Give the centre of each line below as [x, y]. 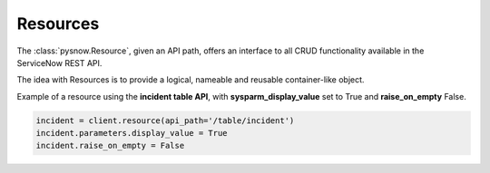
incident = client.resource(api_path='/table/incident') [165, 120]
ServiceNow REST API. [59, 62]
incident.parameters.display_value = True [132, 133]
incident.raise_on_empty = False [110, 146]
